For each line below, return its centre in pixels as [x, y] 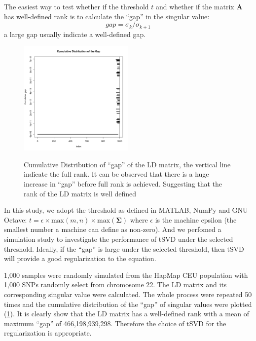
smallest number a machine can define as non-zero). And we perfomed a [113, 229]
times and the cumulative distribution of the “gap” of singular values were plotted [128, 304]
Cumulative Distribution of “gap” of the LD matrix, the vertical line [127, 164]
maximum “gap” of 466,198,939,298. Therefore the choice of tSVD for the [115, 323]
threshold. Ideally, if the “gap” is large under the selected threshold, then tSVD [124, 248]
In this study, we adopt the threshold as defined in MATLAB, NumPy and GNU [126, 210]
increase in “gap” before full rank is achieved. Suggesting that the [123, 184]
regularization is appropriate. [48, 333]
